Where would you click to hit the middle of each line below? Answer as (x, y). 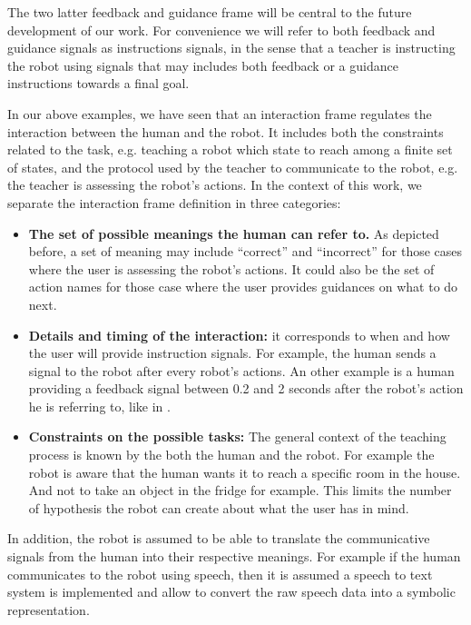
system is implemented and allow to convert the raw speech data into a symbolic (231, 592)
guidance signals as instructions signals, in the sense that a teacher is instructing (231, 48)
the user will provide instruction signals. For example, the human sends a (232, 353)
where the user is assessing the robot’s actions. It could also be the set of (231, 268)
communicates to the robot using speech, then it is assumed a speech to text (220, 574)
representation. (49, 609)
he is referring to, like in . (99, 406)
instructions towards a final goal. (98, 83)
